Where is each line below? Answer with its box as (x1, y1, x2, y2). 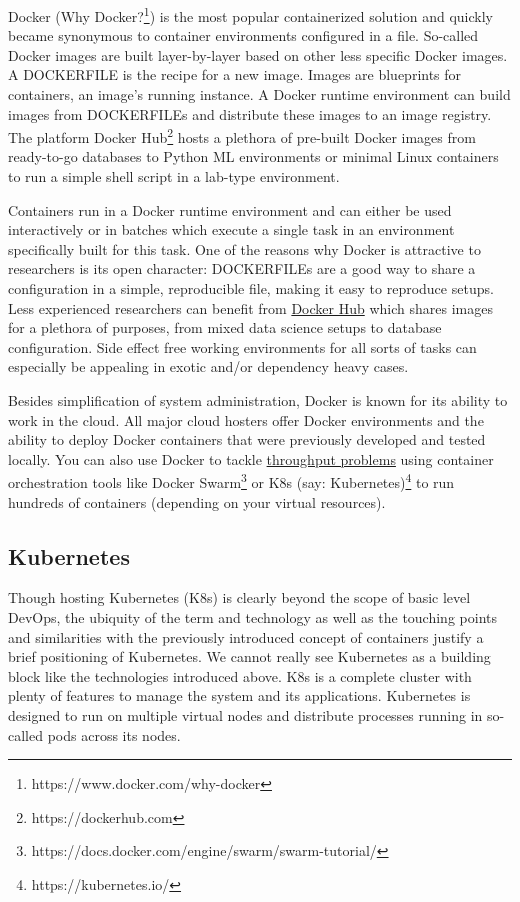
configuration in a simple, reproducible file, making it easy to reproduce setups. (8, 278, 494, 299)
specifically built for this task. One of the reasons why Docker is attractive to (8, 238, 481, 259)
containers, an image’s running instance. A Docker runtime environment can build (8, 84, 511, 105)
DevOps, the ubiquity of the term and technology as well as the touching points (8, 607, 497, 628)
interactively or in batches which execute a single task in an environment (8, 219, 455, 240)
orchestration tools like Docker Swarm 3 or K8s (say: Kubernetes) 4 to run (8, 469, 455, 493)
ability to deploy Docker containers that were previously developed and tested (8, 429, 486, 450)
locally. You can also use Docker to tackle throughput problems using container (8, 448, 494, 469)
